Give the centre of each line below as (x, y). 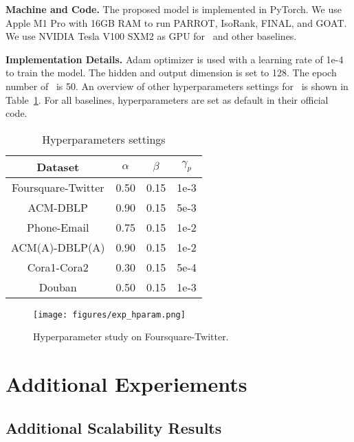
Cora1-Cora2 (58, 267)
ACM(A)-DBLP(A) (58, 247)
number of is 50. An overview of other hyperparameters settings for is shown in (177, 86)
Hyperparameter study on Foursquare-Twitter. (131, 336)
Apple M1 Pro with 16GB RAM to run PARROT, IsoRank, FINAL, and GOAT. (176, 22)
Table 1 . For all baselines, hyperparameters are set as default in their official (167, 99)
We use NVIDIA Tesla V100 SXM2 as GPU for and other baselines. (151, 36)
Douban (58, 287)
